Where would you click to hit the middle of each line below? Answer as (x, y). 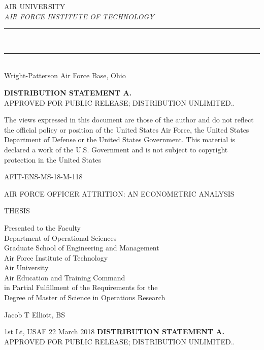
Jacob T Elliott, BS (35, 314)
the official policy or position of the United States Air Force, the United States (127, 129)
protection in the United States (53, 159)
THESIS (17, 211)
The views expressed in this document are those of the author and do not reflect (129, 120)
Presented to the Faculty (43, 227)
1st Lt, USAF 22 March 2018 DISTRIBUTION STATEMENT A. (114, 331)
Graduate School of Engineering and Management (82, 248)
